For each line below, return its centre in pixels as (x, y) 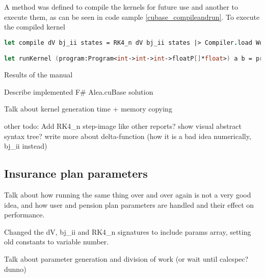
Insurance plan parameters (76, 173)
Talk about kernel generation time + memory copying (88, 109)
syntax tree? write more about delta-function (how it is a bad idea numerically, (128, 136)
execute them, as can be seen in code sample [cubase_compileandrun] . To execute (132, 17)
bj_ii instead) (26, 146)
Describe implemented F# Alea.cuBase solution (79, 91)
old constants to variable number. (57, 242)
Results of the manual (38, 75)
